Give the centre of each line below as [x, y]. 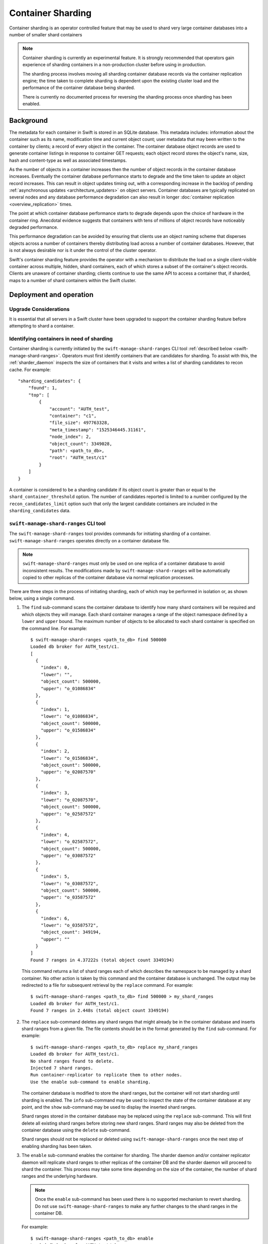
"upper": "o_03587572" [68, 897]
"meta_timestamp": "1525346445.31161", [98, 430]
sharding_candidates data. [40, 511]
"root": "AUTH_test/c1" [78, 458]
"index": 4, [55, 834]
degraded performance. [34, 227]
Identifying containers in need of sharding [61, 339]
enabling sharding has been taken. [57, 1146]
